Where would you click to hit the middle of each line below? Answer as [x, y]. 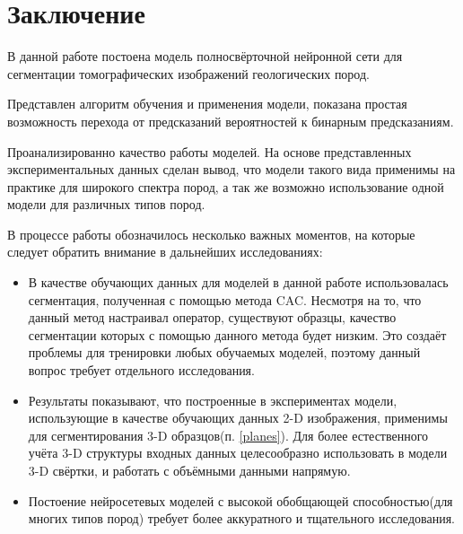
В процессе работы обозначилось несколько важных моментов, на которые [211, 234]
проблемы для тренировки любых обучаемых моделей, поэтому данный [224, 352]
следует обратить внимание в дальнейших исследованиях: [165, 252]
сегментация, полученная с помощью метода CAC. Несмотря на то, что [225, 299]
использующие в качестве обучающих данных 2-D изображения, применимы [238, 418]
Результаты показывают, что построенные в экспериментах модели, [213, 400]
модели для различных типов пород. [106, 204]
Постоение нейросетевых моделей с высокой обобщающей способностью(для [240, 500]
